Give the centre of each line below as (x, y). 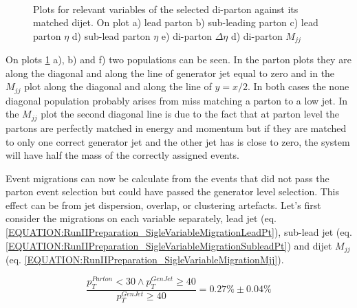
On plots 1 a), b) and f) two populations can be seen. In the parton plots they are (178, 59)
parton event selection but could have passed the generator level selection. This (173, 191)
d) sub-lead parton (111, 35)
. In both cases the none (299, 86)
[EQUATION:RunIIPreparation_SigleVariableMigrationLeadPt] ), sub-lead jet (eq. (179, 232)
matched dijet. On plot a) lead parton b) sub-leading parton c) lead (176, 22)
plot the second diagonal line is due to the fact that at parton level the (190, 114)
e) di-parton (186, 35)
